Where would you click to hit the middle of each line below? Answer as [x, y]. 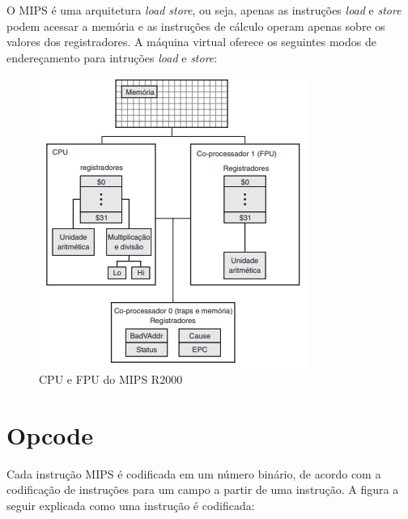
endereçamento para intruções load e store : [112, 57]
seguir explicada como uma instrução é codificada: [131, 505]
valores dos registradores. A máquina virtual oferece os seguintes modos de [191, 42]
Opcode [50, 434]
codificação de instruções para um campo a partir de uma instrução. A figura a [203, 489]
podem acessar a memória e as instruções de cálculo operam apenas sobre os [196, 26]
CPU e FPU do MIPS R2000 [111, 379]
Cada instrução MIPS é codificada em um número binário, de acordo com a [194, 473]
